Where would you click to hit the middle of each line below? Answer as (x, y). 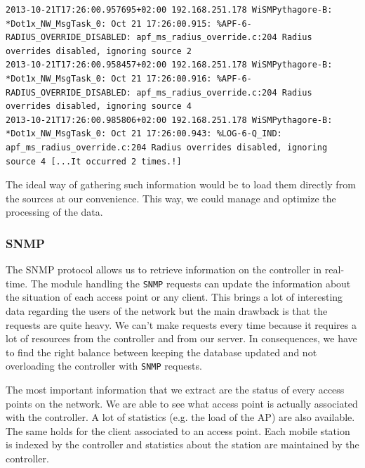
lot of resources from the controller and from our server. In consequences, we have (181, 338)
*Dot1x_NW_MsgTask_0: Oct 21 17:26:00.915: (109, 24)
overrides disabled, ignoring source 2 (99, 51)
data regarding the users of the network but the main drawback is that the (167, 310)
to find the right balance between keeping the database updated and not (161, 352)
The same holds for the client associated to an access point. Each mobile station (178, 430)
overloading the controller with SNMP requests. (104, 366)
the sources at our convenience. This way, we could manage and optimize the (171, 198)
